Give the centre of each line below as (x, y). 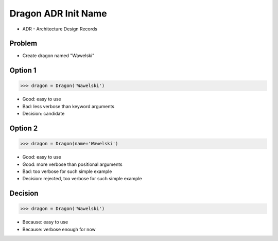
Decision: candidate (44, 114)
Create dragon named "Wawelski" (58, 56)
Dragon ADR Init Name (58, 13)
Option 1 (23, 70)
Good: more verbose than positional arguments (73, 164)
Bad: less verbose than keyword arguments (68, 106)
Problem (23, 44)
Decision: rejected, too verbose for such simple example (82, 179)
